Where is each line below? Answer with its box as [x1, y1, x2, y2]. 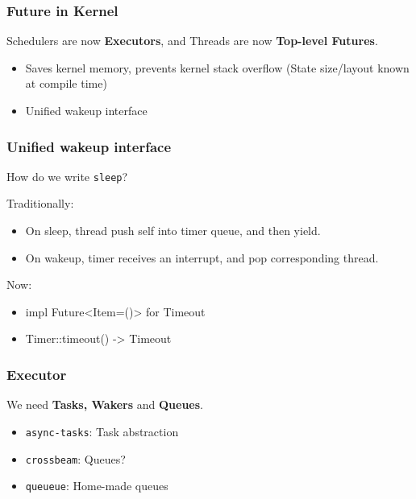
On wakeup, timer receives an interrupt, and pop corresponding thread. [25, 249, 379, 266]
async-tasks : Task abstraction [25, 423, 179, 439]
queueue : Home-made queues [25, 477, 168, 494]
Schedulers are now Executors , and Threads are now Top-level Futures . [6, 32, 378, 49]
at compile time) [25, 75, 107, 92]
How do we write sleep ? [6, 167, 128, 184]
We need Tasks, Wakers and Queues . [6, 396, 203, 413]
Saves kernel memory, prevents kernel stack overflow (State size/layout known [25, 59, 410, 76]
